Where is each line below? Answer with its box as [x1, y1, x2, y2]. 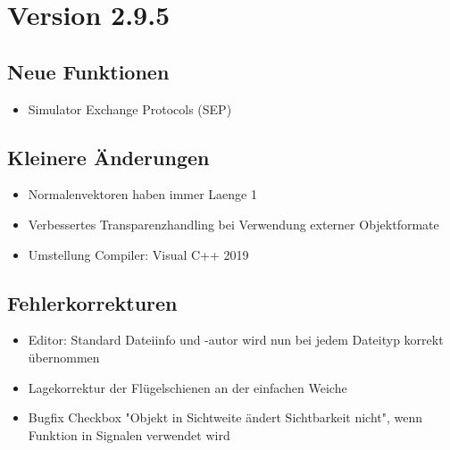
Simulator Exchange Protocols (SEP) [28, 99, 232, 118]
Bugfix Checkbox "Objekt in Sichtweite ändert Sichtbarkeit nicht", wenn [28, 408, 423, 427]
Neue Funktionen [7, 57, 170, 85]
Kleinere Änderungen [7, 143, 210, 171]
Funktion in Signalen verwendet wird [28, 425, 230, 444]
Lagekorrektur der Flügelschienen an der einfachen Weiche [28, 378, 347, 396]
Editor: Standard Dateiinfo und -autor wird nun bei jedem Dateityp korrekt [28, 330, 444, 349]
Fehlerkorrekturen [7, 288, 178, 316]
